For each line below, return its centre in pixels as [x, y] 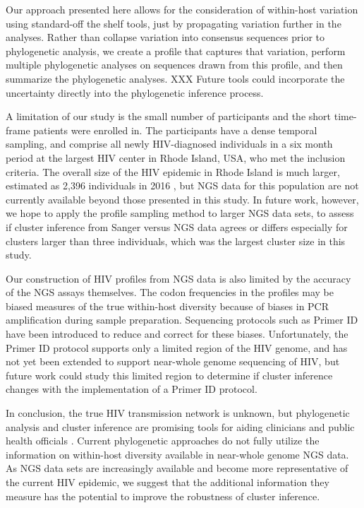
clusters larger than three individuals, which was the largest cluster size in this [176, 241]
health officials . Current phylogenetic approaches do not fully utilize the [163, 441]
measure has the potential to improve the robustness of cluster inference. [163, 496]
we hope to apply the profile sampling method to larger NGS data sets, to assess [180, 213]
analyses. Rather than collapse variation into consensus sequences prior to [165, 37]
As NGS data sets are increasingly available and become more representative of [177, 468]
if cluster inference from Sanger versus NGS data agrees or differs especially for [177, 226]
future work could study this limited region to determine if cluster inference [169, 375]
